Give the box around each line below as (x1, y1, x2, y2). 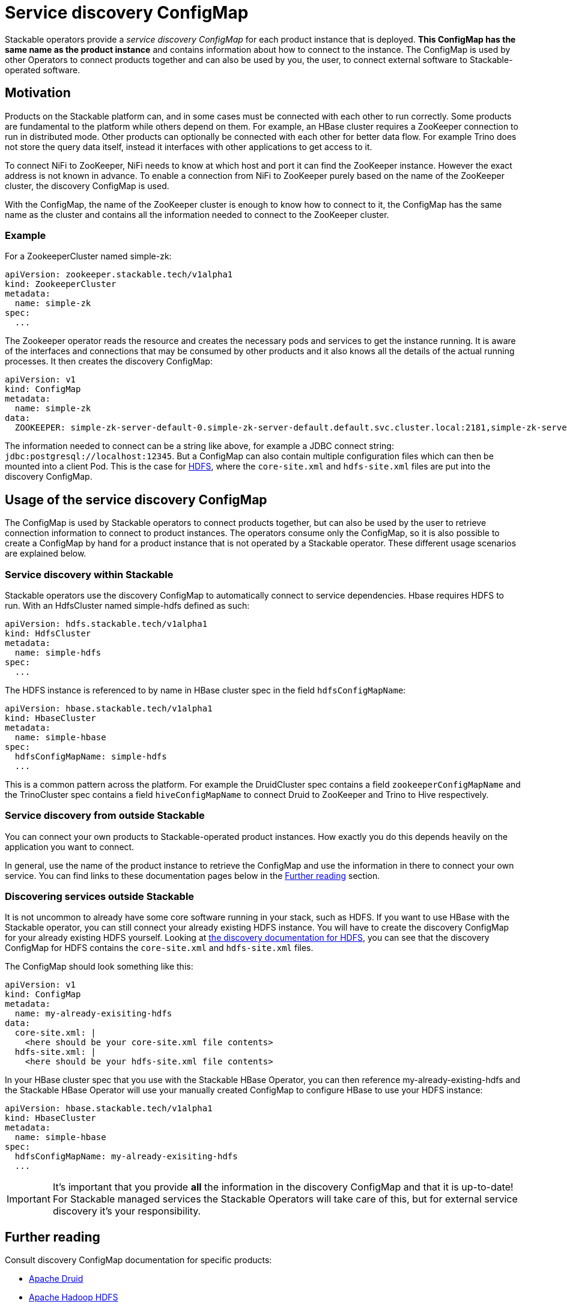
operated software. (5, 64, 80, 75)
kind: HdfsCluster (5, 628, 91, 638)
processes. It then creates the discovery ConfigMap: (5, 356, 213, 367)
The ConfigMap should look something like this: (5, 961, 193, 972)
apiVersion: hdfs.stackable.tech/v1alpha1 (5, 618, 208, 629)
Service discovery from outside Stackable (5, 809, 205, 822)
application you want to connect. (5, 841, 135, 852)
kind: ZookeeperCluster (5, 279, 117, 289)
